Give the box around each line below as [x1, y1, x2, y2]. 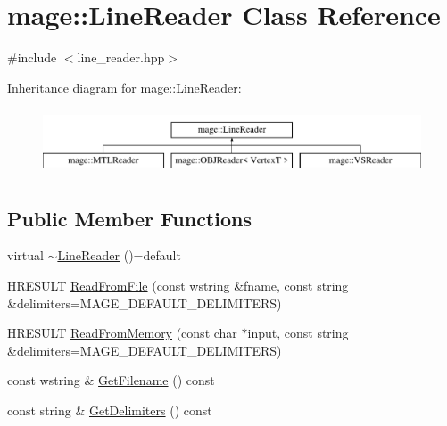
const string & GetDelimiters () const [7, 400, 212, 419]
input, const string [247, 324, 349, 342]
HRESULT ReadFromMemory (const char [7, 324, 237, 342]
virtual [7, 246, 44, 265]
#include [7, 48, 57, 67]
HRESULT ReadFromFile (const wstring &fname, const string [7, 275, 349, 294]
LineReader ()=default [57, 246, 181, 265]
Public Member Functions [7, 204, 252, 232]
